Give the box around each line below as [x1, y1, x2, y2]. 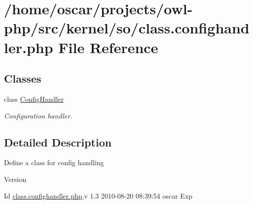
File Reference [58, 37, 158, 57]
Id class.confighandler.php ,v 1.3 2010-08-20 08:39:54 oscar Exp [4, 190, 193, 201]
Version [4, 174, 27, 184]
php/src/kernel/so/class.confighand [4, 18, 250, 38]
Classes [4, 71, 41, 86]
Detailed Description [4, 134, 112, 149]
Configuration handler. [4, 110, 72, 120]
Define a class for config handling [4, 157, 104, 168]
